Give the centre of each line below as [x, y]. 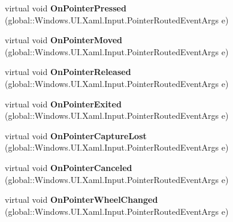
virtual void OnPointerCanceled [69, 167]
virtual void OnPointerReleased [68, 72]
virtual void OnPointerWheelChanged [81, 199]
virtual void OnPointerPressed [66, 8]
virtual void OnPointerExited [63, 103]
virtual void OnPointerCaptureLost [76, 135]
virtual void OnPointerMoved [64, 40]
